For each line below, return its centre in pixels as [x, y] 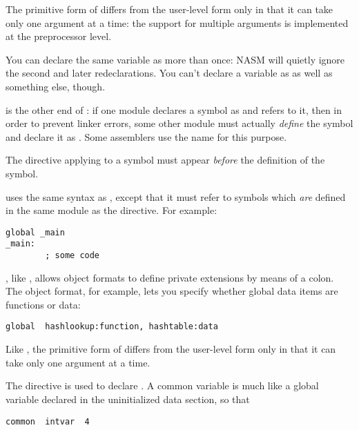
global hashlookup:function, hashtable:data [112, 327]
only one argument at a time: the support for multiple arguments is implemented [177, 22]
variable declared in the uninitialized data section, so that [128, 399]
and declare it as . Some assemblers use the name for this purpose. [146, 136]
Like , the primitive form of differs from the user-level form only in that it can [171, 349]
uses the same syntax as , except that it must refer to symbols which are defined [176, 196]
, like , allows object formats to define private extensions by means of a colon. [170, 277]
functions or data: [43, 304]
